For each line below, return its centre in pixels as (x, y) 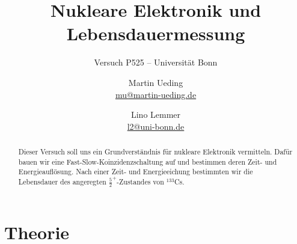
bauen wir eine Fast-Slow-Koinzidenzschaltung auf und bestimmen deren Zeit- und (148, 161)
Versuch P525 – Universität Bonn (156, 62)
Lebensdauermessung (156, 33)
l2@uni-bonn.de (156, 126)
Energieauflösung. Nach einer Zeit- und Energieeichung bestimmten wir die (136, 172)
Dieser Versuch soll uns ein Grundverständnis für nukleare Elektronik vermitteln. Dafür (155, 152)
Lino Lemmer (156, 114)
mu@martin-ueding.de (156, 94)
